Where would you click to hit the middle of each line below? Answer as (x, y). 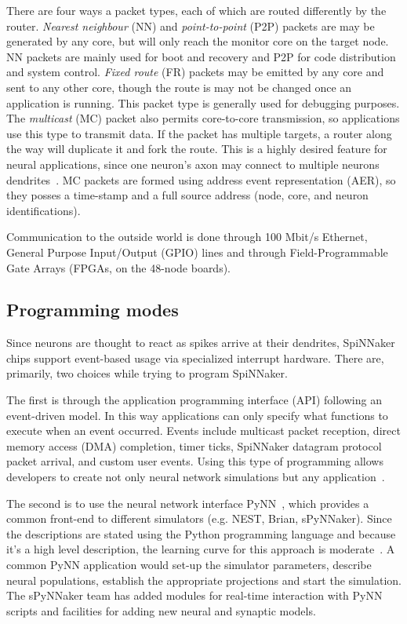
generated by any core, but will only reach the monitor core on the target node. (198, 41)
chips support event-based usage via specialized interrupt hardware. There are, (195, 358)
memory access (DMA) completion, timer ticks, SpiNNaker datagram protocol (194, 445)
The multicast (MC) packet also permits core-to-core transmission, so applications (203, 118)
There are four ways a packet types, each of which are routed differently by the (196, 10)
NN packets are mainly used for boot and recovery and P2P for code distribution (201, 56)
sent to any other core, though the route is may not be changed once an (179, 87)
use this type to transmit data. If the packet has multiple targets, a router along (199, 133)
